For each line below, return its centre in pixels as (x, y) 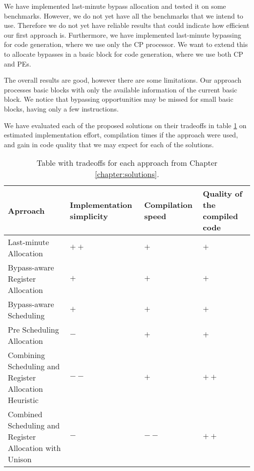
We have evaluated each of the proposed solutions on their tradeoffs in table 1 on (125, 125)
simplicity (89, 216)
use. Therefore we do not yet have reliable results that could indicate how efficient (127, 25)
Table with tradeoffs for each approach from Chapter (127, 163)
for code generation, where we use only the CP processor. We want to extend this (126, 44)
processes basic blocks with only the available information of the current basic (121, 89)
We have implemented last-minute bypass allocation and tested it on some (115, 6)
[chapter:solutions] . (127, 174)
